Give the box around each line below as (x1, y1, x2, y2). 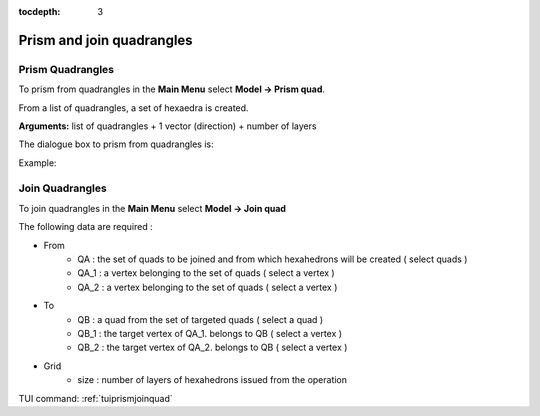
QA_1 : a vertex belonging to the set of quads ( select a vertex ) (77, 267, 335, 279)
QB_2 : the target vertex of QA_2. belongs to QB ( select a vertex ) (77, 341, 348, 354)
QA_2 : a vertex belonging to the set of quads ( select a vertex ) (77, 281, 338, 293)
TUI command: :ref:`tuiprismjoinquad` (18, 392, 174, 404)
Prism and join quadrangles (18, 31, 194, 49)
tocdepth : (18, 6, 61, 17)
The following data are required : (18, 221, 154, 233)
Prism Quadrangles (18, 62, 115, 76)
